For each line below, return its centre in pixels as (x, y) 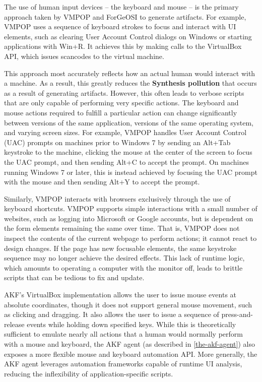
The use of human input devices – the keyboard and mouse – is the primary (121, 7)
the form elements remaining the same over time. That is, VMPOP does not (122, 228)
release (14, 324)
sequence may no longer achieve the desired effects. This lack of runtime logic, (124, 258)
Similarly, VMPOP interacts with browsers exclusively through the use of (117, 198)
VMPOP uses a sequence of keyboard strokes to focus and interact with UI (120, 26)
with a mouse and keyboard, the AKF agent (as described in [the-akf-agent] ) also (129, 344)
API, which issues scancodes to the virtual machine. (84, 56)
